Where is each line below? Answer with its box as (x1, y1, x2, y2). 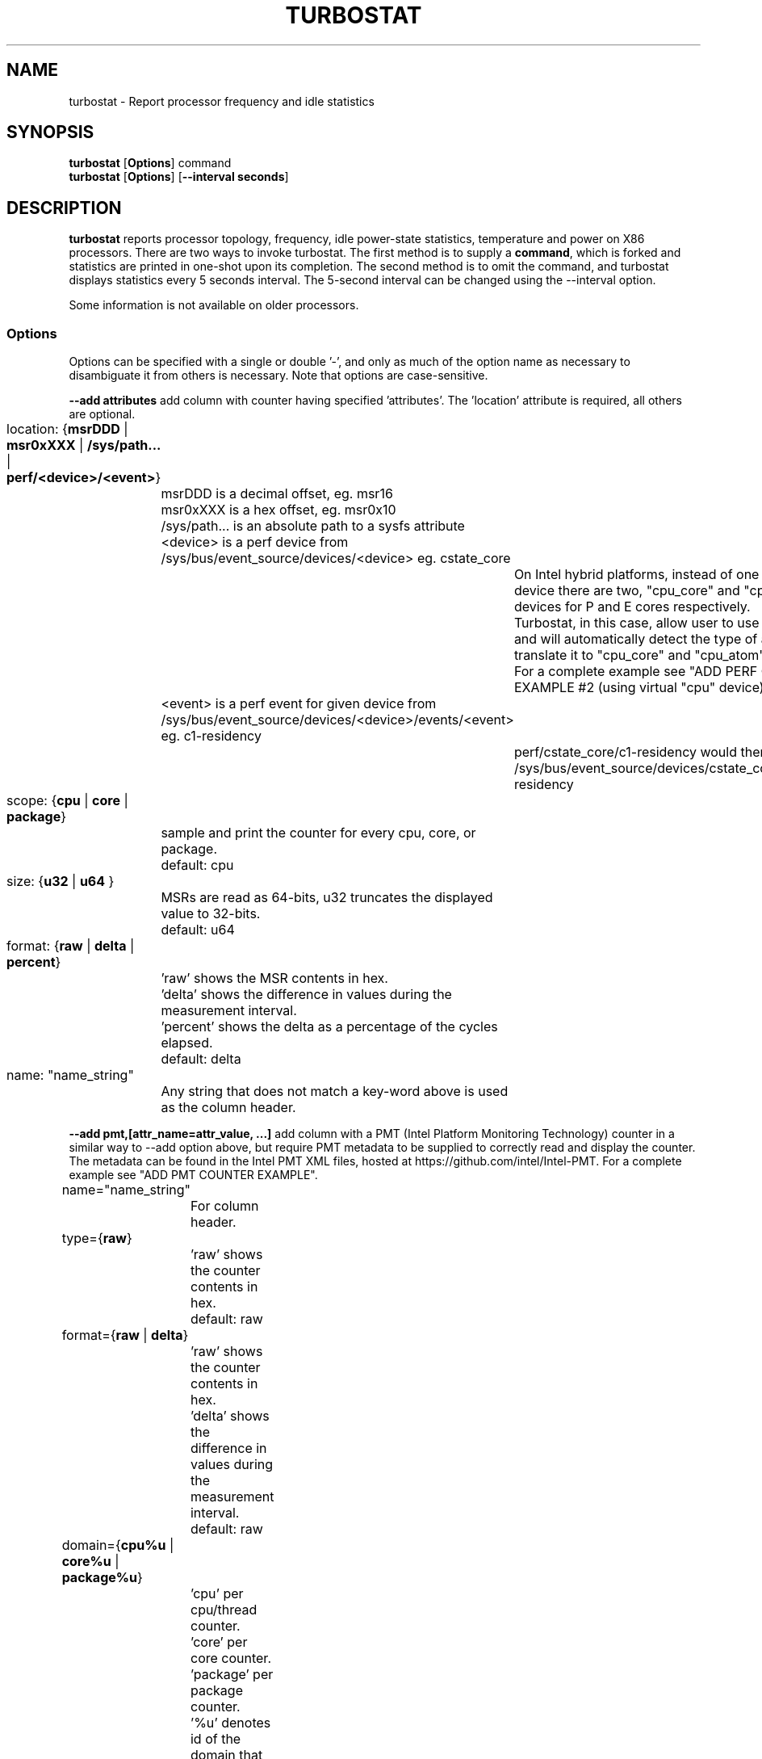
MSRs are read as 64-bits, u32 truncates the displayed (161, 889, 493, 906)
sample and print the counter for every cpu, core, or (161, 825, 476, 842)
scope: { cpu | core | (6, 792, 128, 809)
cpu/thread (190, 1602, 257, 1618)
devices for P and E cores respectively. (513, 598, 751, 615)
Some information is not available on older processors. (69, 298, 359, 313)
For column (190, 1198, 259, 1215)
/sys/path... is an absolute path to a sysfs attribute (161, 518, 465, 535)
